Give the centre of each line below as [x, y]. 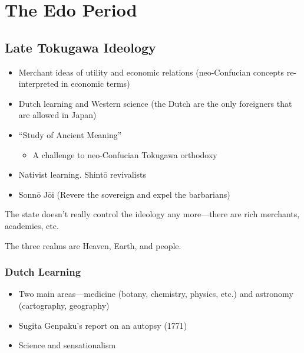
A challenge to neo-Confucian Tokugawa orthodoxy [125, 154]
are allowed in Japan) [57, 115]
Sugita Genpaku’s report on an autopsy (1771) [103, 325]
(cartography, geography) [64, 305]
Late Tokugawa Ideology [80, 47]
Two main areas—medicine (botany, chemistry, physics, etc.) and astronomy [156, 294]
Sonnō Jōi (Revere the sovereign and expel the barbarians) [124, 194]
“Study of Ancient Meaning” [70, 134]
